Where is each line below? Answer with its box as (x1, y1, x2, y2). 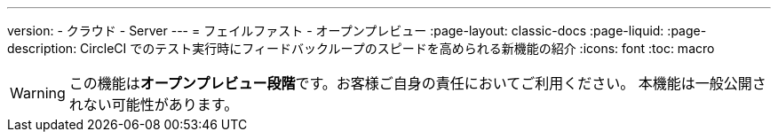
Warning (10, 84, 66, 102)
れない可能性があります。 (68, 96, 239, 113)
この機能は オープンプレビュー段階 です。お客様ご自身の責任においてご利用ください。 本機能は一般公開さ (68, 74, 766, 92)
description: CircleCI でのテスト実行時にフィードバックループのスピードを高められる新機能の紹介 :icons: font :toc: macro (7, 41, 715, 56)
